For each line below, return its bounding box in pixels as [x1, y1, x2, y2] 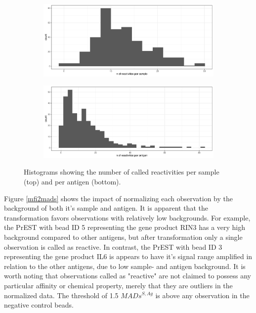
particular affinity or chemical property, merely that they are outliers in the [4, 280, 233, 290]
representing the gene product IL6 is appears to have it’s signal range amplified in [4, 251, 253, 262]
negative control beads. [4, 300, 74, 310]
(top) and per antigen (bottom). [24, 177, 121, 186]
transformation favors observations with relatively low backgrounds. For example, [4, 212, 251, 223]
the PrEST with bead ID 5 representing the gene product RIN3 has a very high [4, 222, 246, 232]
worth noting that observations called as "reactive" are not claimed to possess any [4, 270, 251, 281]
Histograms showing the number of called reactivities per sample [24, 167, 219, 177]
